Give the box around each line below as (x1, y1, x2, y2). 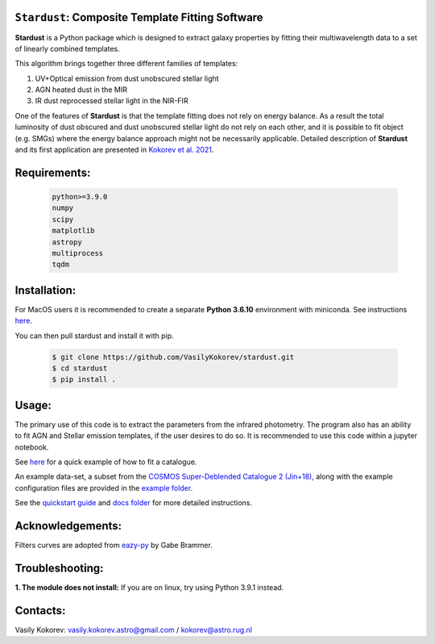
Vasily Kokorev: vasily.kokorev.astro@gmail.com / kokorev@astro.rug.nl (14, 625, 253, 634)
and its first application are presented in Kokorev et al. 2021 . (14, 145, 214, 155)
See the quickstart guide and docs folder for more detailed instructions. (14, 498, 253, 508)
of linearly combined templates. (14, 44, 120, 53)
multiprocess (52, 249, 104, 257)
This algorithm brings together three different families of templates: (14, 59, 238, 69)
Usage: (14, 398, 52, 412)
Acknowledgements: (14, 519, 122, 533)
